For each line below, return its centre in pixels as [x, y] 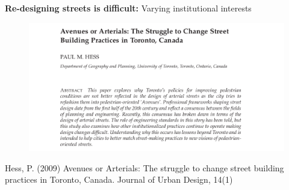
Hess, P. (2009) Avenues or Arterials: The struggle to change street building [144, 167]
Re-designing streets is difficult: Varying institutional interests [128, 8]
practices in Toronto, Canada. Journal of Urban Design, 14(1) [119, 179]
